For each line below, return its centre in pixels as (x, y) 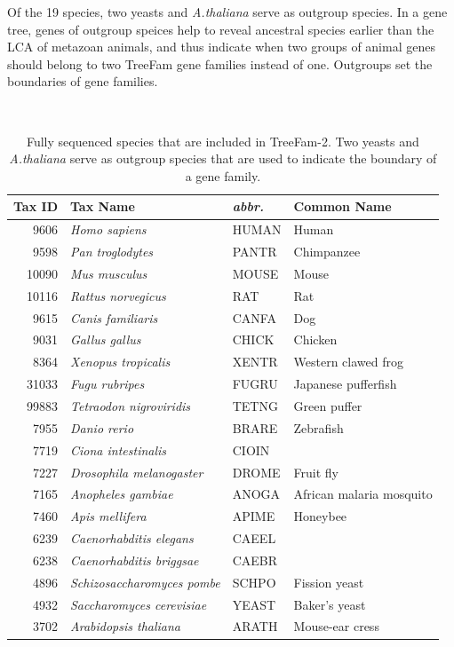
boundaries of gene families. (83, 81)
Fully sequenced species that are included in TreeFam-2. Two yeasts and (223, 141)
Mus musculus (109, 273)
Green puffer (328, 406)
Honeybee (320, 516)
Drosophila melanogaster (137, 472)
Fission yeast (329, 582)
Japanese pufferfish (345, 384)
